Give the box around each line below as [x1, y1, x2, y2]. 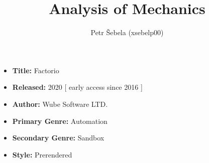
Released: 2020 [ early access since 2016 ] [12, 82, 143, 92]
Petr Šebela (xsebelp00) [90, 27, 164, 38]
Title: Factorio [12, 65, 59, 75]
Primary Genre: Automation [12, 115, 108, 126]
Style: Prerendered [12, 149, 72, 159]
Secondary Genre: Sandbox [12, 132, 104, 143]
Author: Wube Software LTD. [12, 98, 108, 109]
